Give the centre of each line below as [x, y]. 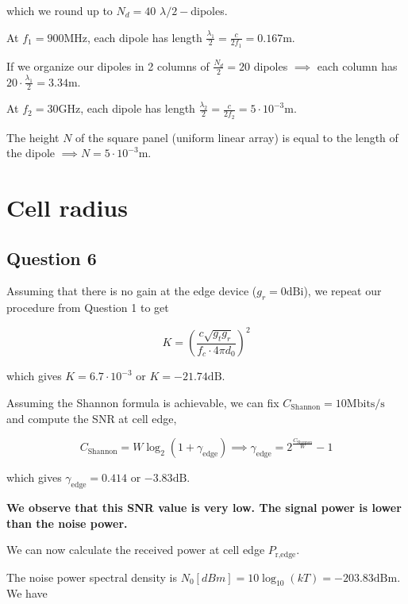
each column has [357, 65]
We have [27, 593]
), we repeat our [343, 291]
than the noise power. [67, 523]
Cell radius [67, 208]
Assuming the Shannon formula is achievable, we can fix [143, 402]
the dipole [31, 153]
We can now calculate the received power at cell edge [136, 550]
